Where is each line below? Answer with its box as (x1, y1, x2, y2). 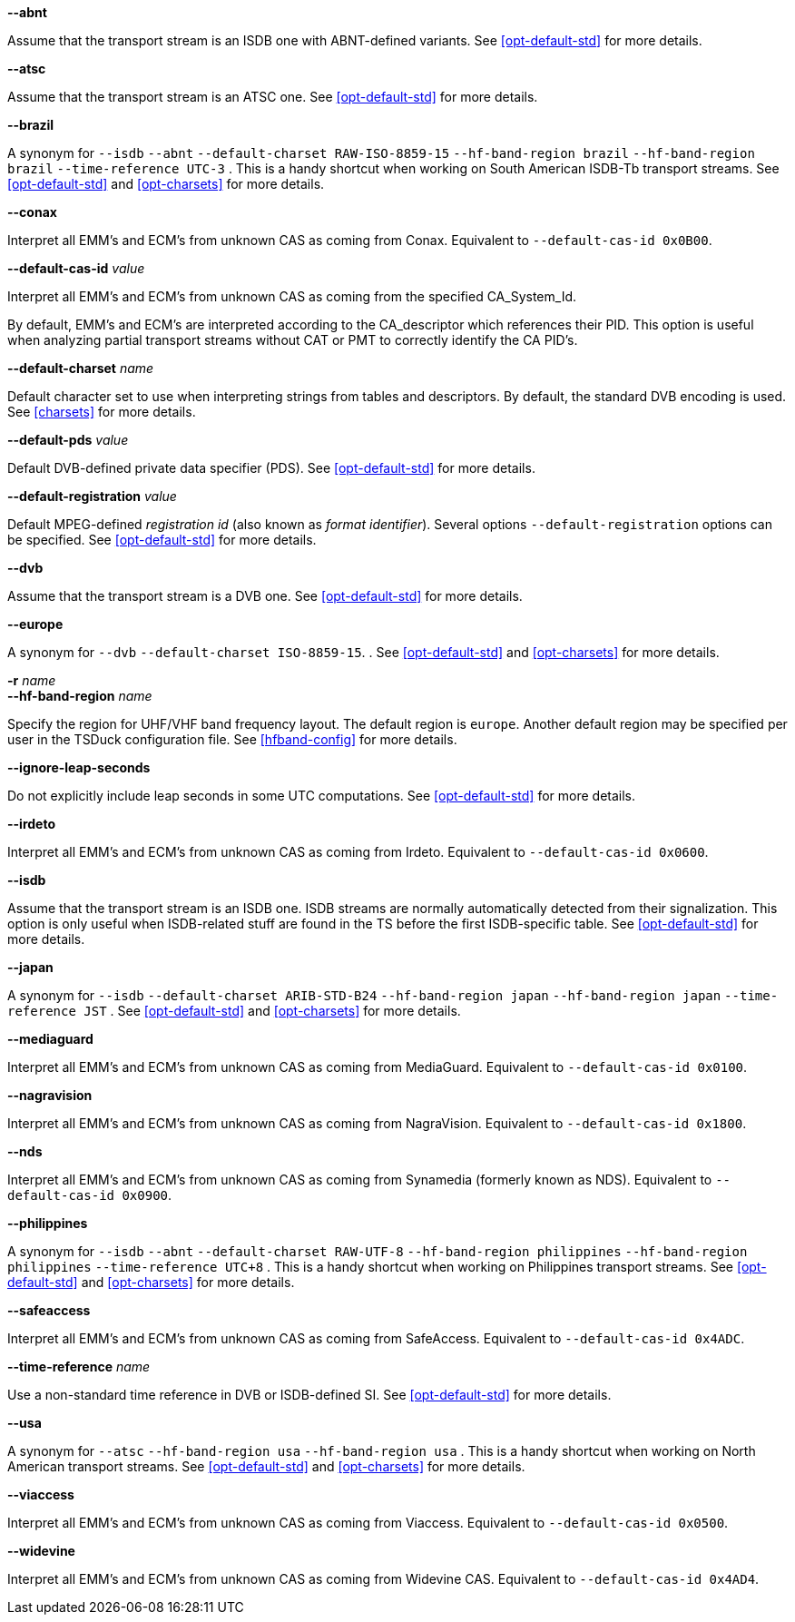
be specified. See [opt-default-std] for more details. (7, 532, 317, 547)
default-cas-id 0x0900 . (7, 1187, 172, 1203)
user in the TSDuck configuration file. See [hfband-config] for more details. (7, 732, 457, 747)
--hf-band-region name (7, 688, 152, 703)
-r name (7, 673, 56, 688)
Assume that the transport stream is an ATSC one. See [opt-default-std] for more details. (7, 89, 538, 104)
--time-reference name (7, 1359, 151, 1374)
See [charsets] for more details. (7, 404, 196, 419)
